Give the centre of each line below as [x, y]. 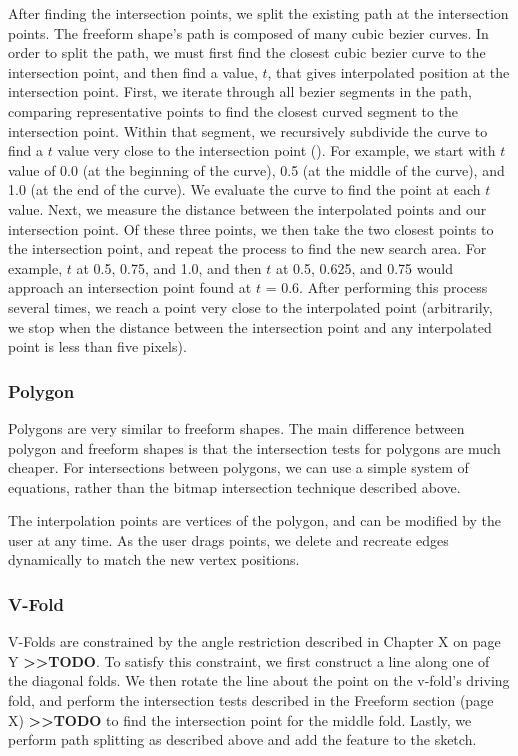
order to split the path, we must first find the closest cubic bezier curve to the [247, 52]
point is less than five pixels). [97, 346]
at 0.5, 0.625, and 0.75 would [364, 267]
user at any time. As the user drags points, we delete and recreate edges [228, 539]
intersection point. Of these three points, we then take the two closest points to [251, 228]
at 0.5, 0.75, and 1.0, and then [169, 267]
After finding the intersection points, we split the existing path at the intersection [258, 13]
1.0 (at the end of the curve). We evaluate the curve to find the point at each [244, 189]
